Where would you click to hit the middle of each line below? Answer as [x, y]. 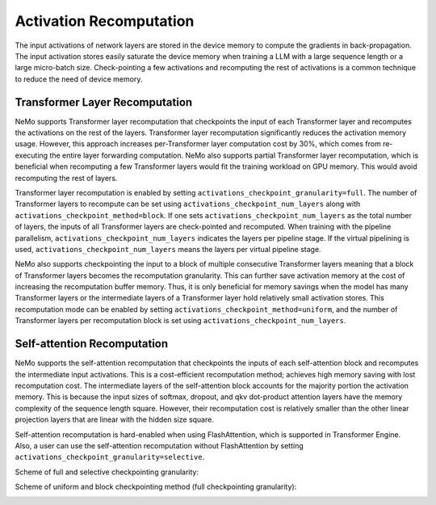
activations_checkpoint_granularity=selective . [110, 457]
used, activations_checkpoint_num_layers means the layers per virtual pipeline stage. [168, 249]
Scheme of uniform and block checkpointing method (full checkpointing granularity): [156, 487]
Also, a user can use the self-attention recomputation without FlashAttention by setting [159, 445]
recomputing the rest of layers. [66, 178]
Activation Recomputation [105, 21]
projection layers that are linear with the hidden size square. [114, 419]
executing [31, 155]
